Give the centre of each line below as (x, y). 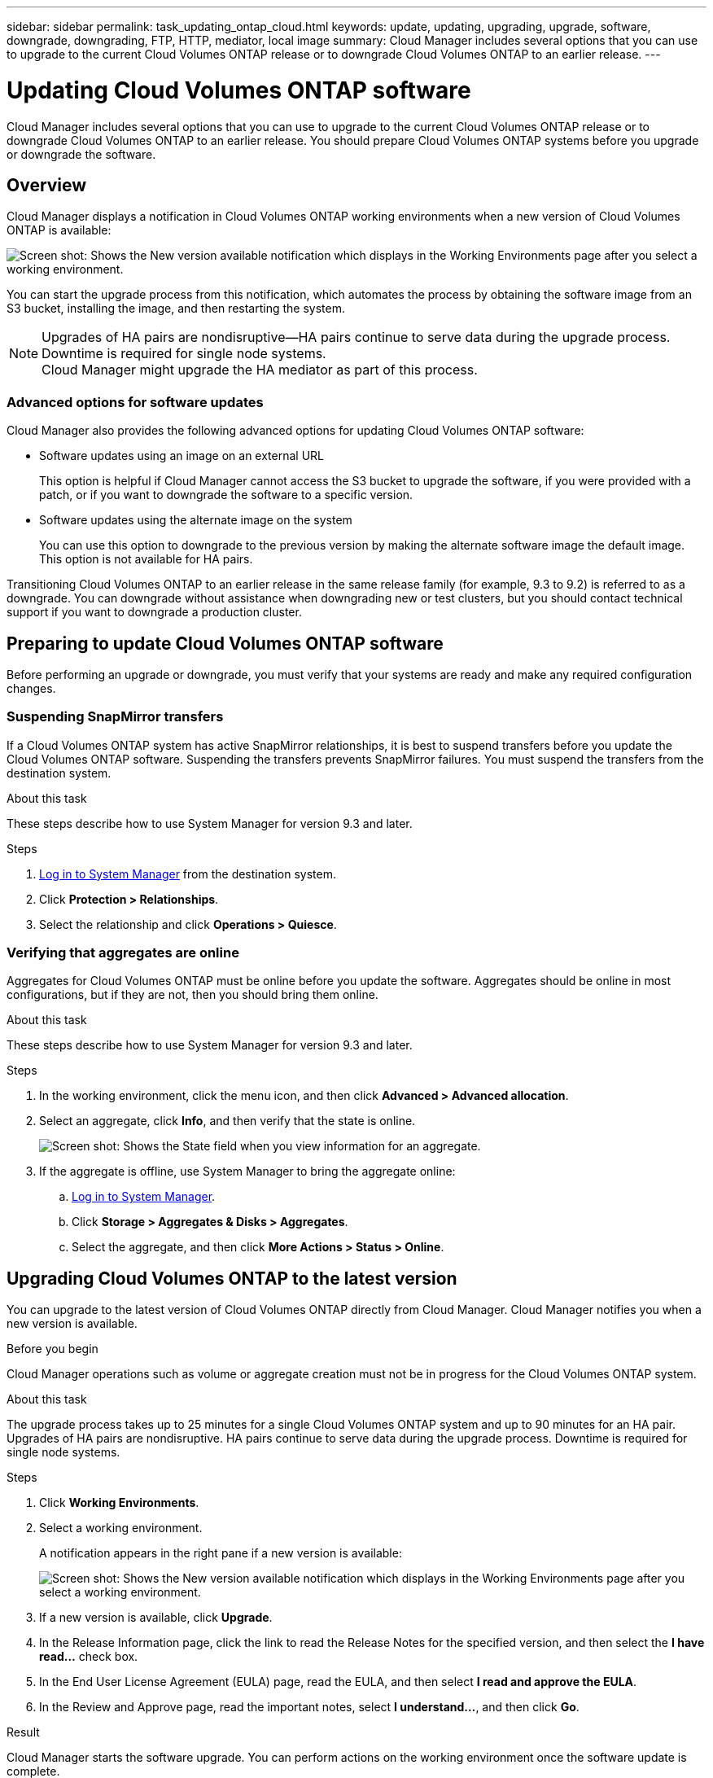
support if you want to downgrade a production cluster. (154, 612)
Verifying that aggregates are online (123, 953)
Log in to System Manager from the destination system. (188, 874)
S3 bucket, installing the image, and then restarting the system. (176, 309)
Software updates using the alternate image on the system (196, 520)
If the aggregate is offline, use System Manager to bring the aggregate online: (247, 1171)
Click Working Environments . (119, 1503)
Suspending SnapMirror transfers (115, 717)
